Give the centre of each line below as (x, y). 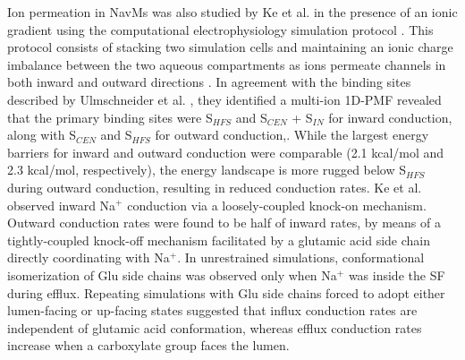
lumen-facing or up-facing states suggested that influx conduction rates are (212, 310)
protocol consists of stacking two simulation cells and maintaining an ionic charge (230, 47)
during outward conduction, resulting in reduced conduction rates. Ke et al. (215, 187)
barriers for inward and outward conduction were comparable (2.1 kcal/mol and (226, 152)
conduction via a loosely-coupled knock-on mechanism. (277, 205)
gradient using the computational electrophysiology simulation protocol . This (220, 29)
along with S (42, 135)
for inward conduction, (390, 117)
